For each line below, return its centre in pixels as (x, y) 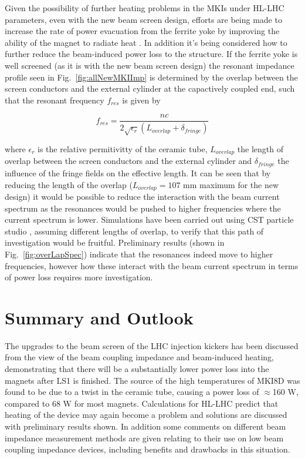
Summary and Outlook (99, 317)
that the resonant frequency (55, 100)
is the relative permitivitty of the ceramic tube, (123, 149)
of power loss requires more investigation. (79, 277)
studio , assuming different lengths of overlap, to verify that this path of (134, 231)
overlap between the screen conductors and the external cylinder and (128, 161)
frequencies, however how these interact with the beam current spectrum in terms (152, 265)
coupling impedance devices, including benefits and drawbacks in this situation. (148, 449)
